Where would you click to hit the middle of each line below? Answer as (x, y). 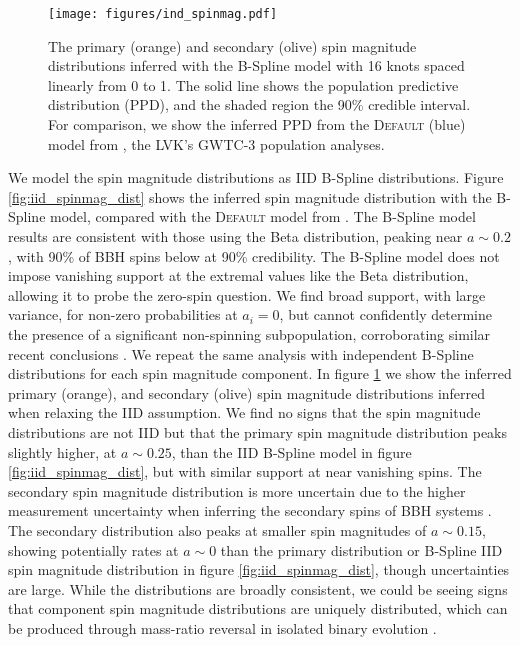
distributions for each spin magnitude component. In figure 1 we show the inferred (260, 373)
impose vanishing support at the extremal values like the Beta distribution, (238, 275)
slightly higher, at (62, 451)
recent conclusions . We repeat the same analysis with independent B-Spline (241, 353)
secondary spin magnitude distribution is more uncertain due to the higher (237, 490)
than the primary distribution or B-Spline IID (361, 549)
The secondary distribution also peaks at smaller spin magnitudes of (217, 529)
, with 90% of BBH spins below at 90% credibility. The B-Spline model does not (254, 255)
